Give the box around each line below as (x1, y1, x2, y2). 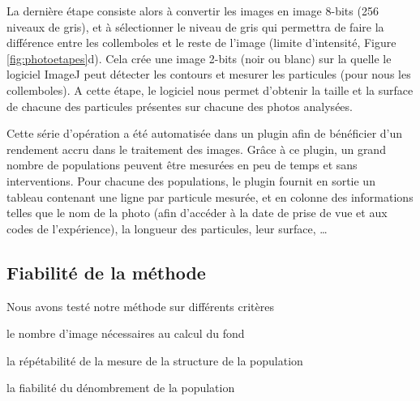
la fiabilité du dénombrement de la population (6, 379, 235, 396)
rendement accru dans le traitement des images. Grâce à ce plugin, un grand (6, 140, 386, 157)
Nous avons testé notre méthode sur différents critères (6, 297, 274, 314)
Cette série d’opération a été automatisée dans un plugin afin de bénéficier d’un (6, 125, 403, 142)
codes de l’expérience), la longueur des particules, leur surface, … (6, 220, 328, 237)
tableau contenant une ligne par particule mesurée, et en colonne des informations (6, 188, 414, 205)
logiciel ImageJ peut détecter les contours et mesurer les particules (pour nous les (6, 66, 411, 83)
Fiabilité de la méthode (6, 259, 206, 284)
